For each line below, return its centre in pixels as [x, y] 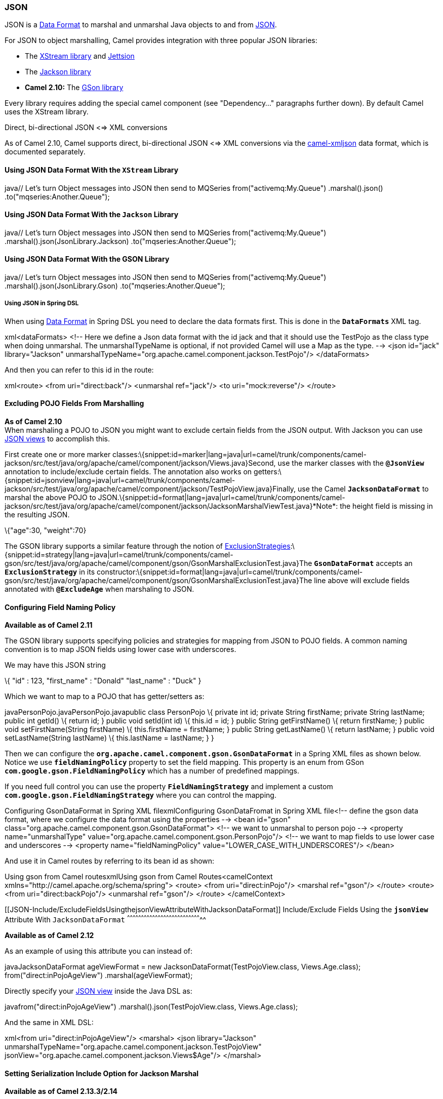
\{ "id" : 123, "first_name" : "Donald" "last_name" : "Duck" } [103, 681]
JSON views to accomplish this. [57, 439]
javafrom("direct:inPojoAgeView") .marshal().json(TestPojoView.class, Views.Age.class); [151, 1006]
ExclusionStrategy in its [50, 572]
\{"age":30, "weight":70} [46, 531]
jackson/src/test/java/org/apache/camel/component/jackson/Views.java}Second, [140, 463]
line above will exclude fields [362, 581]
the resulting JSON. [37, 515]
